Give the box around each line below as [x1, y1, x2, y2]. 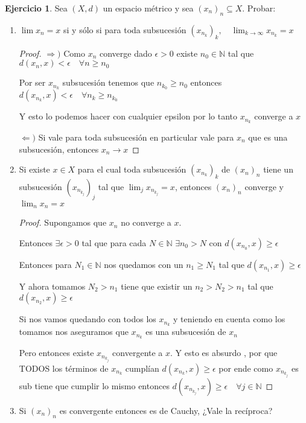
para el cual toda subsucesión [77, 163, 186, 176]
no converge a [121, 216, 171, 229]
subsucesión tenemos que [62, 76, 155, 89]
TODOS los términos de [19, 361, 109, 374]
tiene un [263, 163, 293, 176]
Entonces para [19, 258, 72, 270]
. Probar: [242, 2, 276, 14]
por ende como [218, 361, 273, 374]
